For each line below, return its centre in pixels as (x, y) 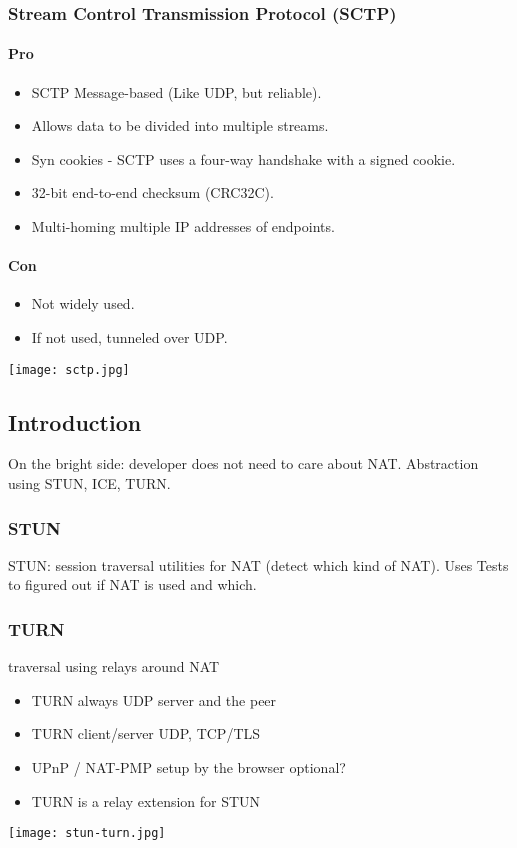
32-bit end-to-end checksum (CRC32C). (152, 192)
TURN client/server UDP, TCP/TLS (146, 733)
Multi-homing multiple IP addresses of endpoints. (183, 226)
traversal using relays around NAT (114, 666)
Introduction (75, 421)
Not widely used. (83, 303)
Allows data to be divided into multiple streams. (180, 125)
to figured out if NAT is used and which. (132, 584)
